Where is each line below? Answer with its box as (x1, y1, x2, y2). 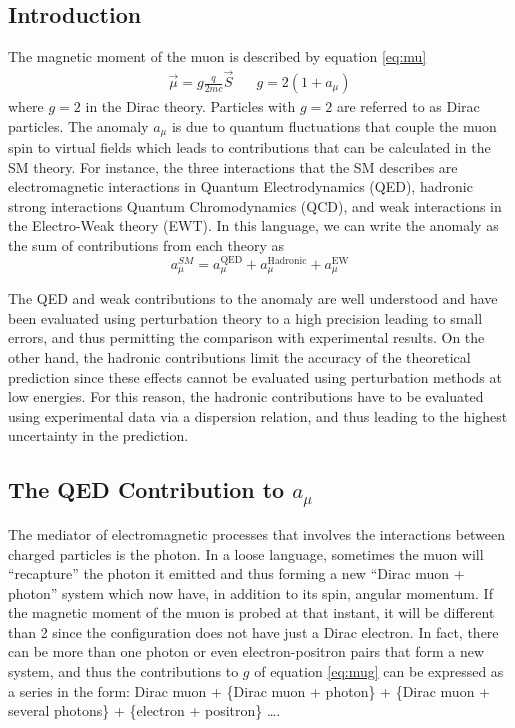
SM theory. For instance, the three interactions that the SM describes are (8, 156, 458, 177)
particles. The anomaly (8, 115, 149, 136)
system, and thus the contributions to (8, 661, 239, 682)
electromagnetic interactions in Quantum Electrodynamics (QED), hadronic (8, 176, 473, 197)
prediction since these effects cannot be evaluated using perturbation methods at (8, 366, 502, 387)
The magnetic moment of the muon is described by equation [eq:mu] (8, 46, 427, 67)
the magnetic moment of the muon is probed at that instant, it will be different (8, 602, 495, 623)
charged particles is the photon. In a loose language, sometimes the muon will (8, 543, 484, 564)
